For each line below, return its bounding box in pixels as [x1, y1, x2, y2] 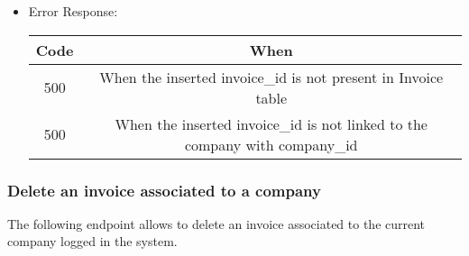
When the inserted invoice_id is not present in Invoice [99, 66, 444, 87]
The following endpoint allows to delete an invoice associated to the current [7, 214, 426, 233]
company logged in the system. [7, 232, 178, 251]
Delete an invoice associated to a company [7, 178, 321, 201]
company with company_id [184, 133, 358, 155]
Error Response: [28, 2, 118, 20]
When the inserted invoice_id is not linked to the [115, 113, 428, 134]
